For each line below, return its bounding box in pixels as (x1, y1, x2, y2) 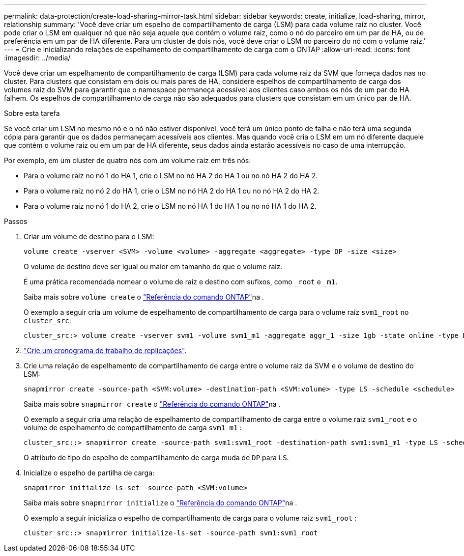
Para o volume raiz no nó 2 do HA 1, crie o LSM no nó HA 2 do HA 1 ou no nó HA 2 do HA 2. (24, 187, 319, 195)
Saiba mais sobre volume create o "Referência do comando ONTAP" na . (24, 293, 264, 301)
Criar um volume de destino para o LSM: (24, 232, 154, 241)
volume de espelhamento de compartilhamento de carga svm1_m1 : (24, 423, 242, 432)
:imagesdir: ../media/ (4, 54, 71, 62)
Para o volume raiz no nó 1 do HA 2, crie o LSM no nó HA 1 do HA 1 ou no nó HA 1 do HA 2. (24, 202, 317, 210)
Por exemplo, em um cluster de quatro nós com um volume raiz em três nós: (4, 156, 251, 165)
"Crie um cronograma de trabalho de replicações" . (24, 346, 187, 355)
